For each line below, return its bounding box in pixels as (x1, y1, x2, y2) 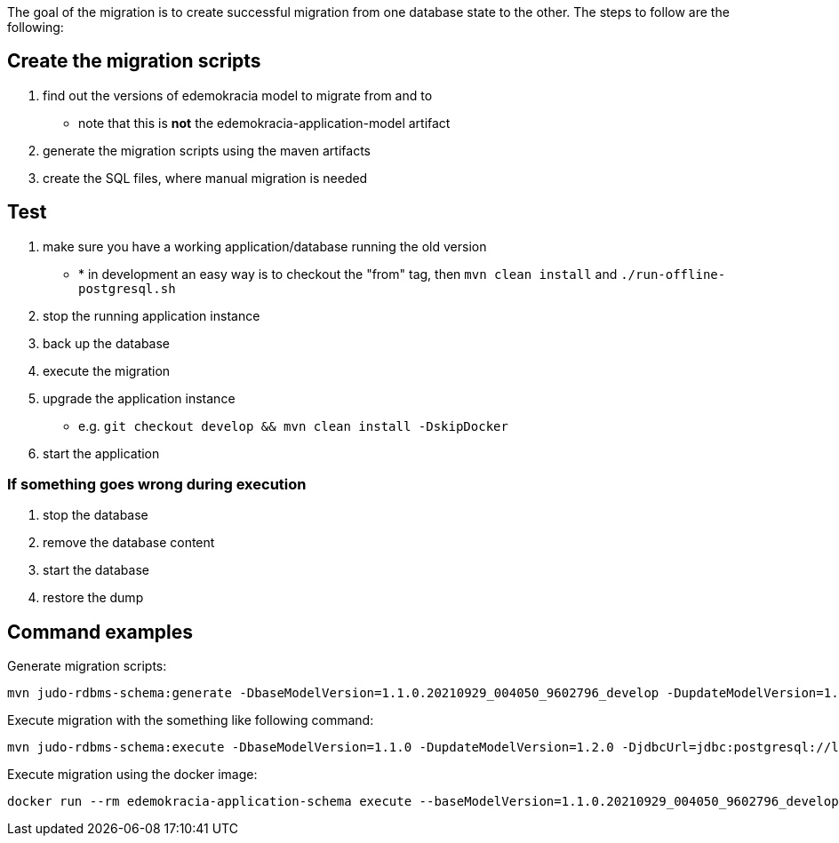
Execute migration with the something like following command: (7, 712, 374, 728)
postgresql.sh (78, 281, 176, 296)
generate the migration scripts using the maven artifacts (43, 142, 371, 158)
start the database (43, 562, 149, 578)
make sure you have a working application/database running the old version (43, 238, 487, 254)
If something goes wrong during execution (7, 475, 307, 494)
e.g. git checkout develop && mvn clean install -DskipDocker (78, 418, 508, 433)
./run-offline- (620, 266, 726, 282)
